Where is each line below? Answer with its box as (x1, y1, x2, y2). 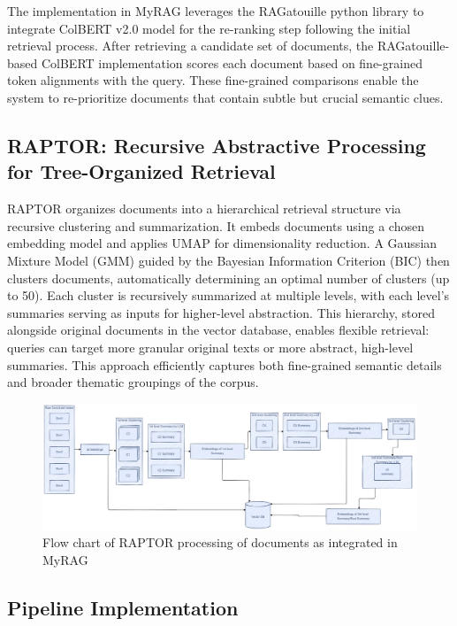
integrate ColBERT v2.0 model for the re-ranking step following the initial (7, 19, 411, 37)
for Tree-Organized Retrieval (7, 158, 276, 185)
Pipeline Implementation (7, 593, 239, 621)
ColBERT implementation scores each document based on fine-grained (41, 53, 423, 72)
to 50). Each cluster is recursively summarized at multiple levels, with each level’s (7, 286, 450, 305)
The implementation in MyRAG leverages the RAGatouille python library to (7, 2, 424, 19)
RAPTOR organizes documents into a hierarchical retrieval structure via (7, 199, 401, 218)
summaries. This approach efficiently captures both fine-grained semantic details (7, 355, 442, 374)
